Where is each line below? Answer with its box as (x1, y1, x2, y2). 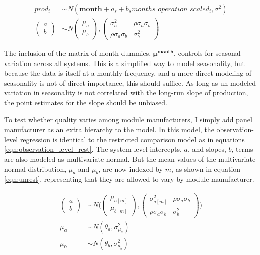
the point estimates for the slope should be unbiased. (4, 97, 167, 107)
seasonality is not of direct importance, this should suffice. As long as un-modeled (4, 77, 256, 88)
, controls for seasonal (174, 47, 241, 58)
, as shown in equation (171, 163, 241, 174)
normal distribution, (4, 163, 67, 174)
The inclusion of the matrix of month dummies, (4, 47, 151, 58)
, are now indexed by (98, 163, 163, 174)
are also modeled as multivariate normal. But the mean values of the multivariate (4, 153, 256, 164)
